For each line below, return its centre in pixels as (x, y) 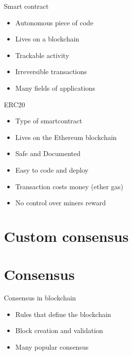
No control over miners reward (60, 203)
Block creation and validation (59, 330)
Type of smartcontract (49, 121)
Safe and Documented (48, 153)
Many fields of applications (55, 88)
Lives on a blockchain (47, 39)
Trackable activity (42, 55)
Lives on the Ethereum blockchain (66, 137)
